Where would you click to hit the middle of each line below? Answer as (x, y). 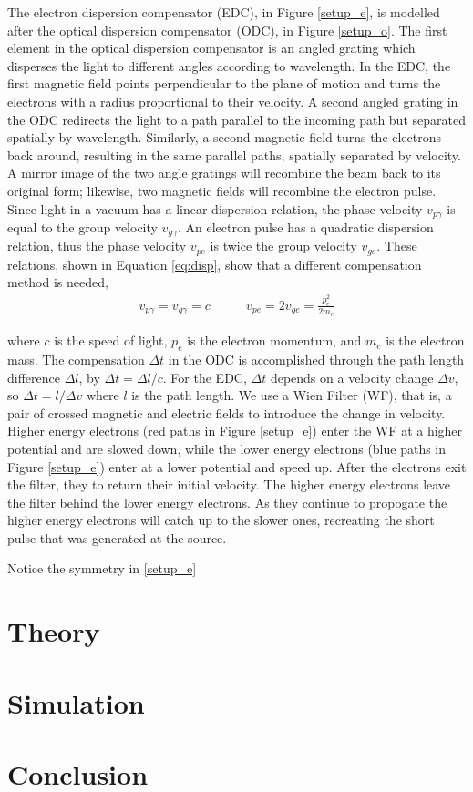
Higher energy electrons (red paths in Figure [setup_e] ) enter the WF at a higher (235, 431)
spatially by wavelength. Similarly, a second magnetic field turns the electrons (225, 137)
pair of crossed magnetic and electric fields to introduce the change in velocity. (226, 412)
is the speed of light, (111, 340)
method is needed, (58, 282)
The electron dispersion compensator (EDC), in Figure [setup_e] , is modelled (224, 12)
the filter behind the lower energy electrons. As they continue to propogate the (227, 502)
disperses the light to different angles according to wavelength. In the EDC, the (229, 65)
